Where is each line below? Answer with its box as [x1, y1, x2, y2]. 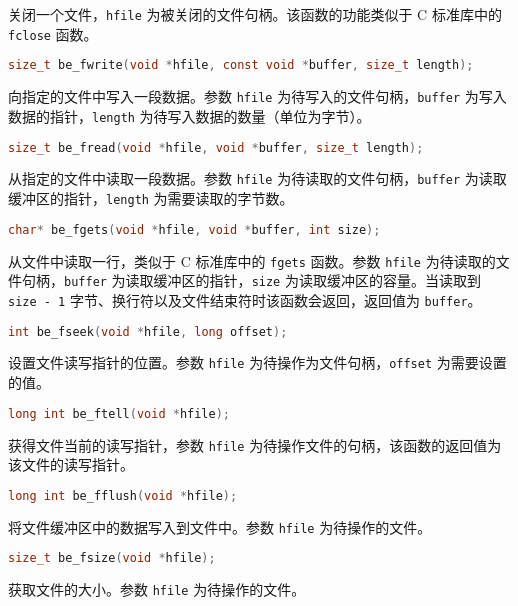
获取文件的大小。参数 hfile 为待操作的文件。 [8, 579, 306, 600]
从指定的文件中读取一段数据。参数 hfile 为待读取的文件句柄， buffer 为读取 [8, 168, 507, 189]
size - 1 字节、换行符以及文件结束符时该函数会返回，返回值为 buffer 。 [8, 289, 482, 310]
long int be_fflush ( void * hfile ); [8, 488, 238, 503]
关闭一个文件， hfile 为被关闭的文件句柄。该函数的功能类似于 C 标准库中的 [8, 4, 502, 24]
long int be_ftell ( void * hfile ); [8, 406, 231, 421]
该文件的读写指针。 [8, 454, 134, 475]
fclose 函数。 [8, 23, 98, 44]
